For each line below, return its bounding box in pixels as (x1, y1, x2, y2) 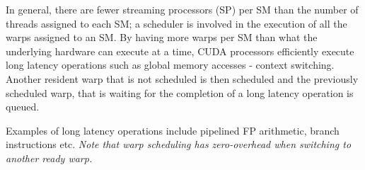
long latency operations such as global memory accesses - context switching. (6, 57, 335, 72)
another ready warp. (6, 150, 93, 165)
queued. (6, 99, 40, 114)
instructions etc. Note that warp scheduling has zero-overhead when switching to (6, 137, 352, 152)
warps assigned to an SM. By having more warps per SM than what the (6, 30, 318, 45)
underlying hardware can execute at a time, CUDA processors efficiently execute (6, 43, 354, 58)
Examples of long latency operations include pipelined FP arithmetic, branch (6, 123, 340, 137)
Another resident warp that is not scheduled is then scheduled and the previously (6, 71, 359, 86)
